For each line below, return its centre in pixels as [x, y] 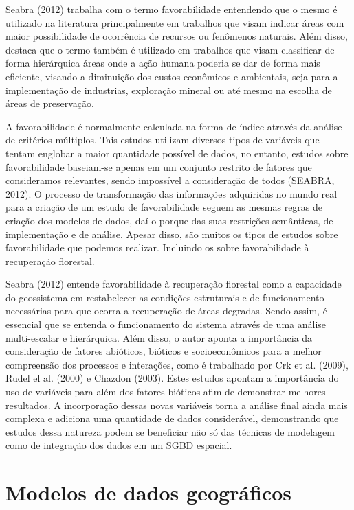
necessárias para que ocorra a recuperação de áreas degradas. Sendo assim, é [166, 311]
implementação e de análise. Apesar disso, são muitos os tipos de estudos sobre [172, 234]
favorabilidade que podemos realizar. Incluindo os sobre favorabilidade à [157, 247]
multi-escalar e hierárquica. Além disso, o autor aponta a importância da [159, 337]
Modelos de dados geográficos [149, 492]
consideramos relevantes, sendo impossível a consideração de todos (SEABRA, [170, 180]
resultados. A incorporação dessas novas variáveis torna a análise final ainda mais [177, 405]
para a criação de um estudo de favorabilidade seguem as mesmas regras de [164, 207]
